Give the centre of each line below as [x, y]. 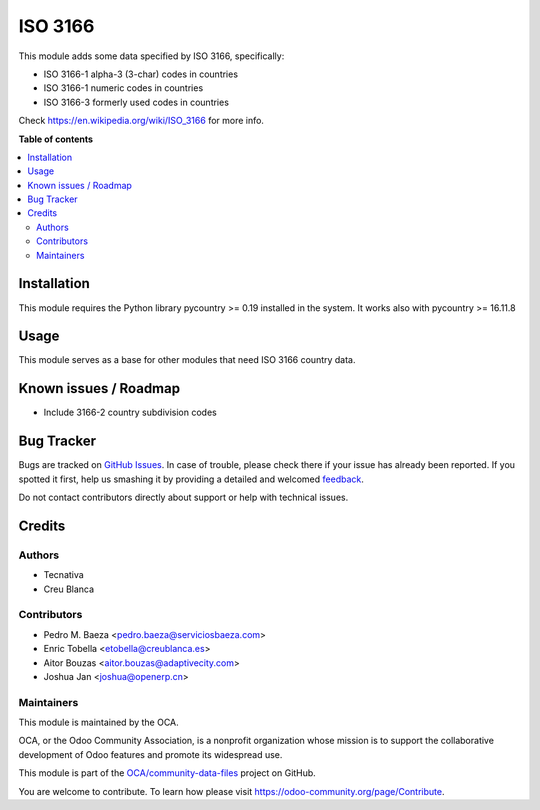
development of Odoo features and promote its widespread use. [150, 754]
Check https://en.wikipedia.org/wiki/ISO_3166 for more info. [141, 121]
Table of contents [56, 139]
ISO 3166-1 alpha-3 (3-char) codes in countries [141, 74]
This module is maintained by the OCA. [98, 722]
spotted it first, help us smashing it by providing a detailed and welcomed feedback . [191, 479]
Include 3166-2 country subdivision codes [130, 412]
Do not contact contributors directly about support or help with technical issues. [183, 497]
